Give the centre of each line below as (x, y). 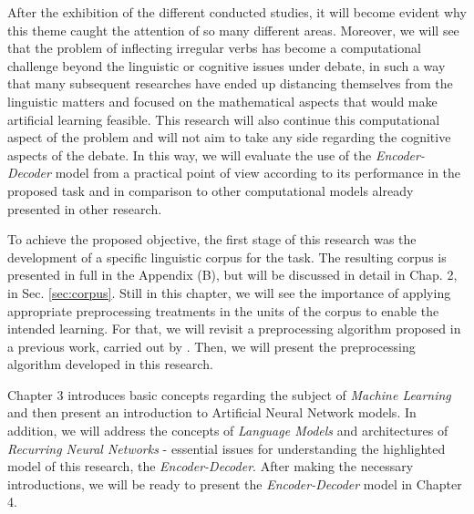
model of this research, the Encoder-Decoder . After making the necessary (211, 466)
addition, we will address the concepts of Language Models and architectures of (228, 431)
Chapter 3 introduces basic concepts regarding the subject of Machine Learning (229, 394)
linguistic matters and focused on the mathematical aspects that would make (222, 101)
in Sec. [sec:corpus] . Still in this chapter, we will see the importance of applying (229, 292)
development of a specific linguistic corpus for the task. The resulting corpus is (227, 257)
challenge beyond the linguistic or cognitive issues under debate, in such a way (227, 65)
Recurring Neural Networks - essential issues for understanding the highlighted (227, 448)
